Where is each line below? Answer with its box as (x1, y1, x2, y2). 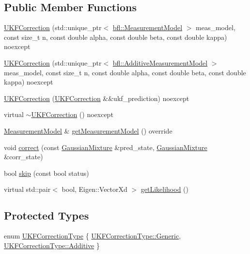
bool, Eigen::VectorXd (62, 184, 127, 194)
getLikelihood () (141, 184, 188, 194)
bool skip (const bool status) (4, 168, 89, 178)
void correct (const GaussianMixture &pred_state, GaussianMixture (4, 142, 207, 152)
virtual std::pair (4, 184, 51, 194)
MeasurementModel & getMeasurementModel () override (4, 125, 172, 135)
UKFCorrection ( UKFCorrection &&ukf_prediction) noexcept (4, 93, 189, 103)
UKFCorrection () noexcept (31, 109, 113, 119)
